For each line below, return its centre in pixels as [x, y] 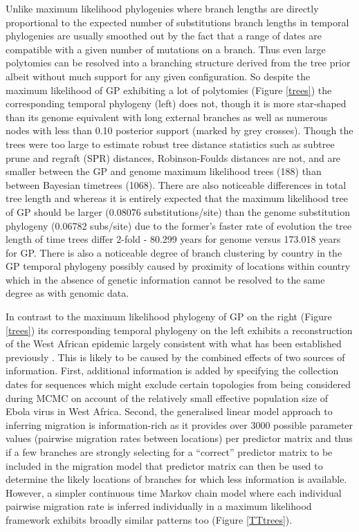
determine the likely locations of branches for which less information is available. [176, 479]
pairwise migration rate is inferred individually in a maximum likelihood [159, 506]
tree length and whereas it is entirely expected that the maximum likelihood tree [177, 198]
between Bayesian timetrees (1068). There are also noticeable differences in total [176, 184]
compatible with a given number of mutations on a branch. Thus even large [166, 49]
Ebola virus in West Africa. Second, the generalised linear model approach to [169, 411]
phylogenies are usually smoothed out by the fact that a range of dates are [164, 36]
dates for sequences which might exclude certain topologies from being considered [178, 384]
